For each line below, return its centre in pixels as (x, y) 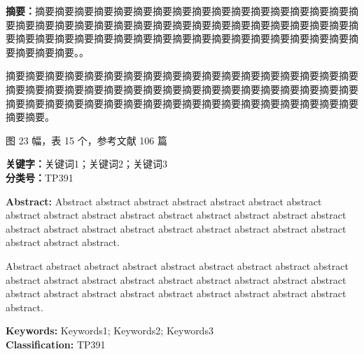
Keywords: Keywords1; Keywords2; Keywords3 (110, 331)
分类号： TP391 (40, 177)
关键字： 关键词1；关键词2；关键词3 (86, 164)
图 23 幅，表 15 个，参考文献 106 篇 (86, 140)
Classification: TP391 (56, 344)
